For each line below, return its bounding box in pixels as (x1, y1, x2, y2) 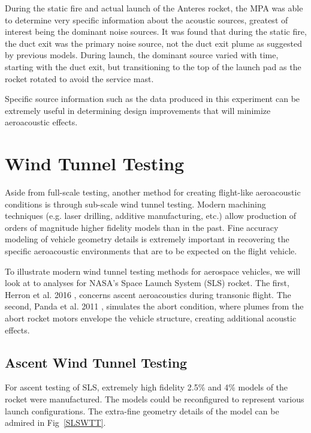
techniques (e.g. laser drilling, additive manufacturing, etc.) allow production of (5, 209, 297, 222)
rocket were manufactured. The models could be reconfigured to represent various (5, 392, 304, 405)
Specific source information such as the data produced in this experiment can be (5, 92, 300, 105)
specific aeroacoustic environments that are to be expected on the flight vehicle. (5, 245, 297, 257)
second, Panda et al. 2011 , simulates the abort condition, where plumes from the (5, 300, 304, 312)
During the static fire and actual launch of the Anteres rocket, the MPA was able (5, 2, 303, 14)
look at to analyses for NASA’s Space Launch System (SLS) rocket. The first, (5, 276, 289, 289)
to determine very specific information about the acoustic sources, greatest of (5, 13, 288, 26)
